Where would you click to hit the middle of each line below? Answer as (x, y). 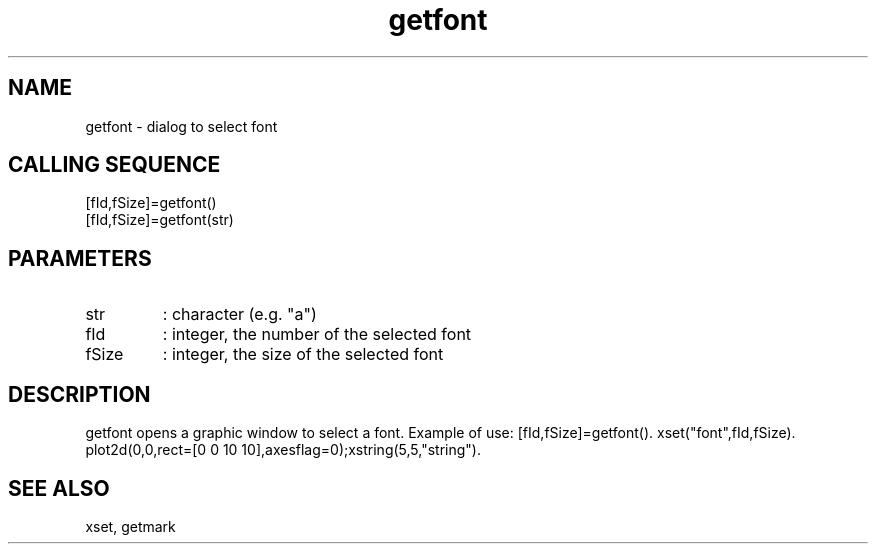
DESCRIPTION (79, 394)
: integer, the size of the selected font (303, 354)
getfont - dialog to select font (181, 126)
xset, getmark (130, 526)
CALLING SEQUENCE (114, 165)
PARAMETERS (80, 258)
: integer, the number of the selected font (317, 334)
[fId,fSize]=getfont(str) (159, 220)
